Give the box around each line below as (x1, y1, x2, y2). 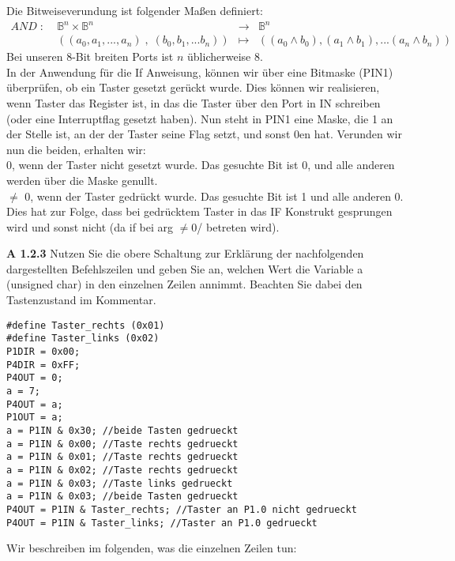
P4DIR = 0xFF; (6, 359, 81, 371)
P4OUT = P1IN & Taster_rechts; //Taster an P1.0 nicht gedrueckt (6, 503, 357, 515)
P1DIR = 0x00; (6, 345, 81, 357)
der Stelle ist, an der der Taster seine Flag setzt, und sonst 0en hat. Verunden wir (6, 126, 402, 142)
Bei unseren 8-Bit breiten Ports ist (6, 48, 174, 65)
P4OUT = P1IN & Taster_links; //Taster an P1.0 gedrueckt (6, 517, 318, 529)
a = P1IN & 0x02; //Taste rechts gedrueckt (6, 464, 239, 476)
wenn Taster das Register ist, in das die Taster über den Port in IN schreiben (6, 94, 381, 111)
